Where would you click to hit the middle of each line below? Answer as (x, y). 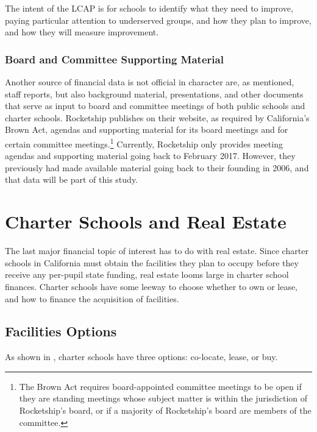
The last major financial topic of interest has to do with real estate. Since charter (157, 251)
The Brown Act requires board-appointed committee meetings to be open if (160, 386)
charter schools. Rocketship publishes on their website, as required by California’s (157, 117)
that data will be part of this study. (72, 179)
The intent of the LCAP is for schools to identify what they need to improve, (149, 8)
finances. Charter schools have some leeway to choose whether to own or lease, (151, 286)
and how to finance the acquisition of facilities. (92, 298)
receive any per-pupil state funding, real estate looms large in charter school (147, 274)
